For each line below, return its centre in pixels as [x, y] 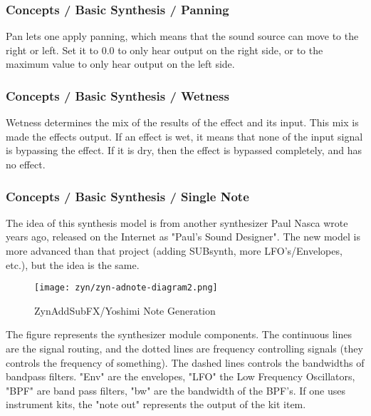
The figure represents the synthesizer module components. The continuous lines [179, 334]
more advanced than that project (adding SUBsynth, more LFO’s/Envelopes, [174, 250]
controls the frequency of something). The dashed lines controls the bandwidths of [185, 362]
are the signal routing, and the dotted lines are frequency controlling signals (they [184, 349]
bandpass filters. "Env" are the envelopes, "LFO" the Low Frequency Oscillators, [181, 376]
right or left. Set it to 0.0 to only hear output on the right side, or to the [164, 50]
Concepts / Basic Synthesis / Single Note [127, 196]
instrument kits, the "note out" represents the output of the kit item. [156, 404]
